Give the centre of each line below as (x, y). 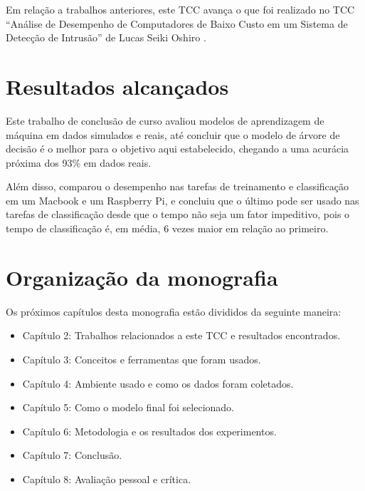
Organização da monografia (142, 277)
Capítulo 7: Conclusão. (72, 455)
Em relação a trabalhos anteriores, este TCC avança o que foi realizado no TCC (180, 9)
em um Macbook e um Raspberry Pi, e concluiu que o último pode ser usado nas (182, 200)
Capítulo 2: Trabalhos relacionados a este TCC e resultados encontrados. (181, 335)
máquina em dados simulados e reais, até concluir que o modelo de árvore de (173, 134)
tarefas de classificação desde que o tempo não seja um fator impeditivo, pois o (178, 214)
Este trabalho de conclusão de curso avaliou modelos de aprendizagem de (165, 120)
